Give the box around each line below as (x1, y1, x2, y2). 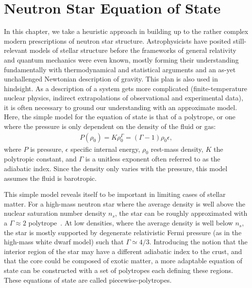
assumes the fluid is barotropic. (4, 173, 97, 183)
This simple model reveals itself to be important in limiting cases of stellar (4, 189, 226, 199)
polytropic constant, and (4, 154, 77, 164)
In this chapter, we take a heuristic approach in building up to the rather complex (4, 26, 249, 36)
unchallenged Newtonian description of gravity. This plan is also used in (4, 74, 218, 84)
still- (233, 35, 247, 46)
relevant (4, 45, 28, 55)
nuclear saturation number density (4, 208, 106, 218)
